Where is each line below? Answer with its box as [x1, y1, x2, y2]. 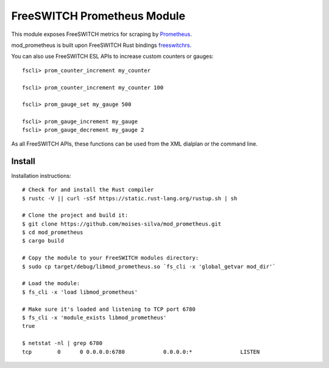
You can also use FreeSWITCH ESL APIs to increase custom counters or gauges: [11, 52, 214, 60]
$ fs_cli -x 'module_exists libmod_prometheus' [22, 314, 167, 321]
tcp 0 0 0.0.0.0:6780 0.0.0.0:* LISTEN [22, 348, 260, 355]
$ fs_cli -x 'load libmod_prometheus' [22, 288, 138, 295]
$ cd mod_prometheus [22, 229, 83, 236]
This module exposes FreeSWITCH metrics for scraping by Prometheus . [11, 30, 192, 38]
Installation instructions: [11, 172, 71, 179]
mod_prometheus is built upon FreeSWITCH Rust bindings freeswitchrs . [11, 41, 192, 49]
